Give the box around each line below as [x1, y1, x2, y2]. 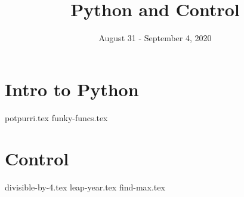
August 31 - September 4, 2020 [98, 32, 212, 44]
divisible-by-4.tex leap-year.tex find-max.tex [5, 181, 165, 193]
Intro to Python [5, 76, 139, 101]
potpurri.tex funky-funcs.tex [5, 111, 108, 124]
